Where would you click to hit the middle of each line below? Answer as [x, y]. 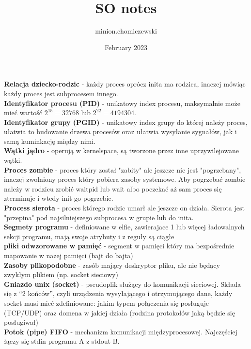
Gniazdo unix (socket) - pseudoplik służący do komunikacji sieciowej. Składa [122, 284]
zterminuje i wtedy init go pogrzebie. [59, 198]
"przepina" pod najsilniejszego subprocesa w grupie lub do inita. [99, 217]
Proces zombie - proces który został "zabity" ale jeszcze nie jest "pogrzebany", [123, 169]
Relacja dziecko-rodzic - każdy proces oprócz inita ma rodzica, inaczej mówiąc [125, 84]
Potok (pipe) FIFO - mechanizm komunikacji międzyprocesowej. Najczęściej [121, 331]
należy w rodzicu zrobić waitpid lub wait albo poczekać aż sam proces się [113, 188]
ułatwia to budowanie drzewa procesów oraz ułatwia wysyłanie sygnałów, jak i [120, 131]
